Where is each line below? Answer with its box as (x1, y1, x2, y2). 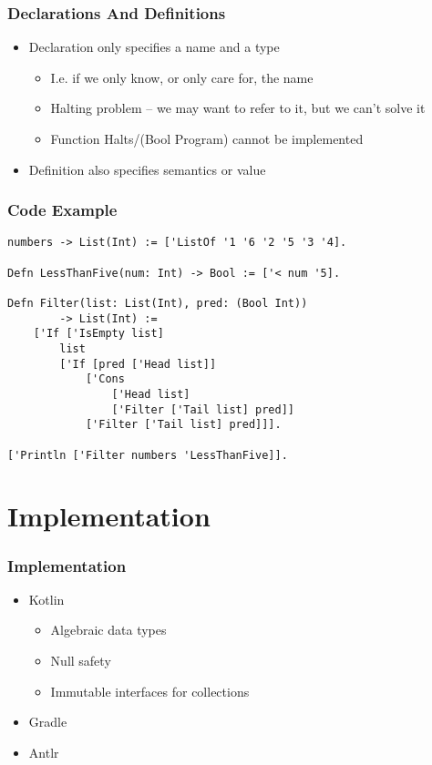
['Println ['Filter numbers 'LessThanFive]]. (7, 448, 288, 462)
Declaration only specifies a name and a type (28, 37, 280, 56)
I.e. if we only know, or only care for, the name (50, 67, 314, 87)
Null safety (50, 651, 111, 670)
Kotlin (28, 589, 65, 608)
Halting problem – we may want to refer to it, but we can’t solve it (50, 98, 426, 117)
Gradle (28, 712, 67, 731)
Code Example (7, 199, 118, 221)
